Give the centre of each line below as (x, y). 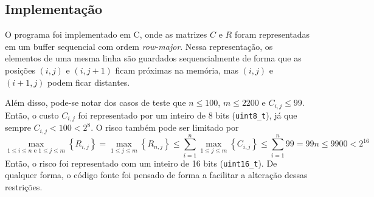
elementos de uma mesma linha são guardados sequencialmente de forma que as (153, 58)
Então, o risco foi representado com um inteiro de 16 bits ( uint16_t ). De (141, 163)
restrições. (24, 186)
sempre (18, 127)
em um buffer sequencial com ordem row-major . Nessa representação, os (139, 46)
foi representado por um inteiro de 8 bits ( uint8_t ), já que (188, 115)
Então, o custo (32, 115)
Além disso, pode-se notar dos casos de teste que (95, 102)
